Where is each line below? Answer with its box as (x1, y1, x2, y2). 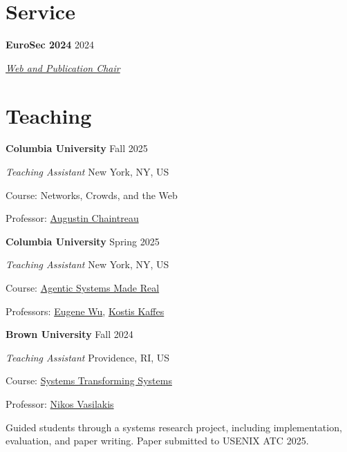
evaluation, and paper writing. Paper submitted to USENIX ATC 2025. (6, 433, 309, 448)
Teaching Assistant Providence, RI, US (6, 350, 170, 364)
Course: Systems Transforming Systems (6, 373, 172, 388)
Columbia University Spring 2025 (6, 234, 160, 248)
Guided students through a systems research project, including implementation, (6, 420, 342, 434)
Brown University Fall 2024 (6, 327, 133, 341)
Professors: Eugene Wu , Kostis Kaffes (6, 303, 165, 318)
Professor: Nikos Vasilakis (6, 396, 114, 411)
